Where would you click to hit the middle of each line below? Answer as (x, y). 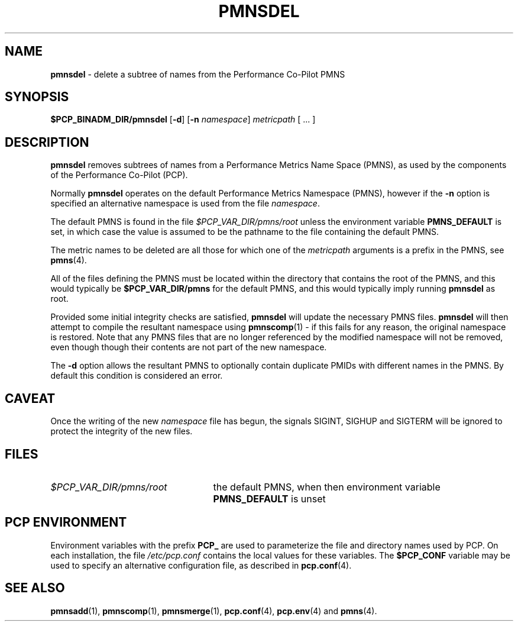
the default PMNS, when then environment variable (327, 487)
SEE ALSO (35, 588)
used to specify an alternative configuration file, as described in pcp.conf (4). (201, 565)
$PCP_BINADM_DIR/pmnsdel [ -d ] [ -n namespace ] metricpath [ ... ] (183, 120)
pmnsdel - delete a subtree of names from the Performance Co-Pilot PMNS (198, 74)
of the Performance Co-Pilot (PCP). (119, 175)
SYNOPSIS (37, 97)
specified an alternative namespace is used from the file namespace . (185, 204)
